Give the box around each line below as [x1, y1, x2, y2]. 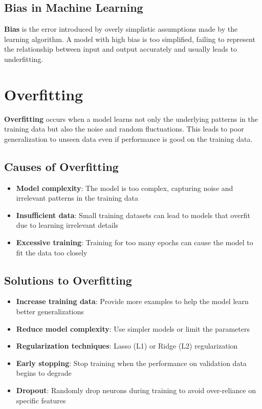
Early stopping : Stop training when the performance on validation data [16, 357, 247, 368]
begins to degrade [16, 368, 72, 378]
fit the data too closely [16, 247, 88, 257]
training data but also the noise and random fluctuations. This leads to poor [4, 123, 244, 134]
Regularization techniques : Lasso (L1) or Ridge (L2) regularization [16, 340, 238, 351]
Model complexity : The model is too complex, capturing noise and [16, 182, 233, 193]
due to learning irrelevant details [16, 220, 119, 230]
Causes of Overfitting [4, 158, 119, 174]
